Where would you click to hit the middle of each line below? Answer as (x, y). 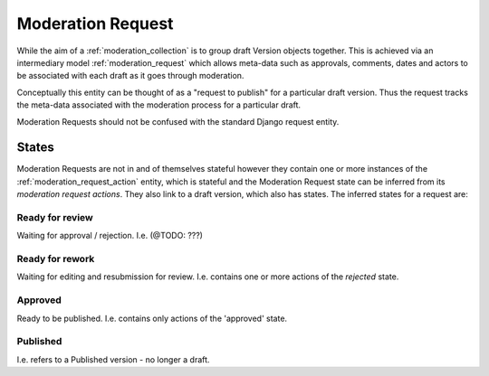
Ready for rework (56, 259)
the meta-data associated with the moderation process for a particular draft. (159, 105)
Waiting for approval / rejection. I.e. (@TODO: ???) (110, 236)
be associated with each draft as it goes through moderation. (130, 76)
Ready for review (55, 217)
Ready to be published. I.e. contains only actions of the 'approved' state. (152, 318)
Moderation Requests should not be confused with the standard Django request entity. (178, 121)
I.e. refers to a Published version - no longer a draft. (113, 359)
